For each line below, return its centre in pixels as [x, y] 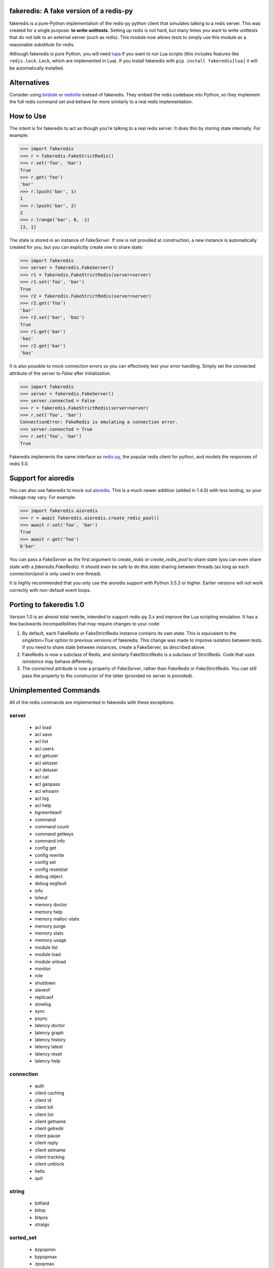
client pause [48, 1136]
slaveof [42, 990]
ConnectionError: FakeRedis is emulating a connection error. [99, 422]
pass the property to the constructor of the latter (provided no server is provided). [108, 676]
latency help [48, 1061]
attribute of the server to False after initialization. [60, 373]
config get [46, 848]
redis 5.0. [19, 464]
